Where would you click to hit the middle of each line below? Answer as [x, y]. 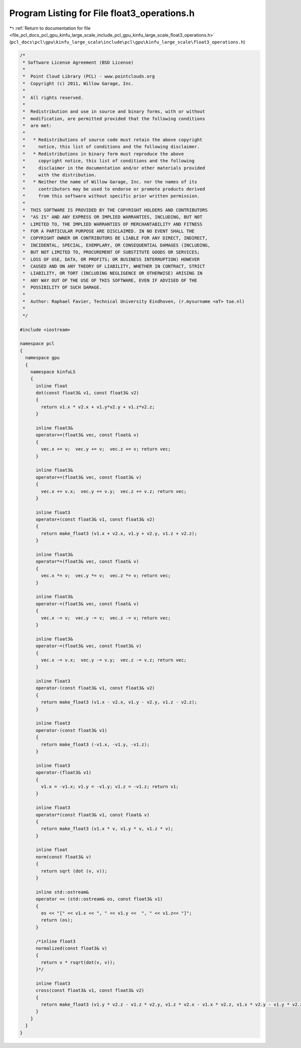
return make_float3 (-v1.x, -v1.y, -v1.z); [95, 744]
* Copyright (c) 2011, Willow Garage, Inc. [78, 83]
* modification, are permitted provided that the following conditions [114, 119]
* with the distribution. [60, 175]
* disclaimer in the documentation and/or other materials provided [114, 168]
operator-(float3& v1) [64, 773]
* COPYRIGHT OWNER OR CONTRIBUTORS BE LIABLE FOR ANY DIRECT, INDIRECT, [115, 238]
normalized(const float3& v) [71, 948]
